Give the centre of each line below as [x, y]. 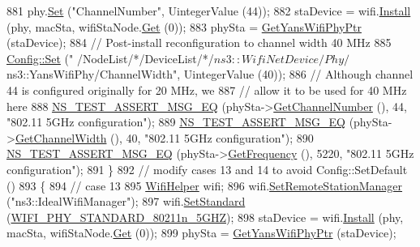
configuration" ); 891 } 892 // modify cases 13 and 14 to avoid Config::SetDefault [207, 169]
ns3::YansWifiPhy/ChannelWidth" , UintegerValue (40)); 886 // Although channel [210, 74]
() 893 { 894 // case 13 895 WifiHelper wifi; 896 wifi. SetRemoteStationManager [205, 185]
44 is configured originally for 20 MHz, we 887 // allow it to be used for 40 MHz [207, 89]
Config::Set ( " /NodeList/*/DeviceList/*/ [110, 58]
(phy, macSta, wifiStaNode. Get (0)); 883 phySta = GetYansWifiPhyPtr [184, 26]
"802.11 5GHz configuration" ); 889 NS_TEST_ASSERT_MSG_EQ [176, 122]
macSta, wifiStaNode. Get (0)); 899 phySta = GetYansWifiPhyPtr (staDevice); [201, 233]
